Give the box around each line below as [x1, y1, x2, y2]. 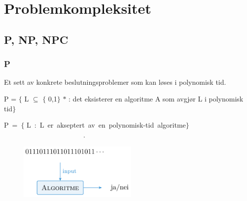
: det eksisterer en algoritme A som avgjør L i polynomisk [69, 93, 244, 103]
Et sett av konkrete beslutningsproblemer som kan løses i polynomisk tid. [4, 77, 226, 87]
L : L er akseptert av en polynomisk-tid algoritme [27, 120, 186, 130]
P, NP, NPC [4, 32, 69, 47]
